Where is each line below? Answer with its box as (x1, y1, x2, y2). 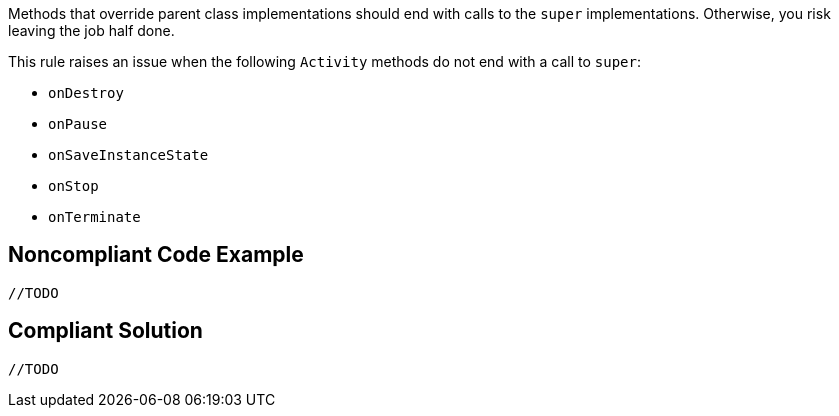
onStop (48, 178, 99, 194)
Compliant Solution (8, 318, 203, 344)
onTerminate (48, 209, 141, 225)
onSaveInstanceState (48, 147, 209, 163)
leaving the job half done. (8, 22, 175, 39)
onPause (48, 116, 108, 132)
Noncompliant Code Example (8, 242, 304, 268)
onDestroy (48, 85, 124, 101)
